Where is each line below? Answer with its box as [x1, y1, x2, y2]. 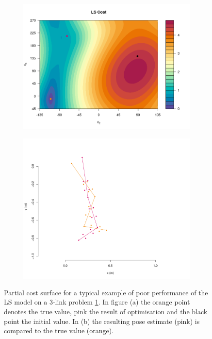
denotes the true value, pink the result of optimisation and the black [4, 306, 208, 316]
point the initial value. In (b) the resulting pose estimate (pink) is [4, 316, 200, 326]
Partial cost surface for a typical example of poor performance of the [4, 287, 208, 297]
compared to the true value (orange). [4, 325, 114, 336]
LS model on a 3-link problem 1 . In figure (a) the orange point [4, 297, 190, 307]
